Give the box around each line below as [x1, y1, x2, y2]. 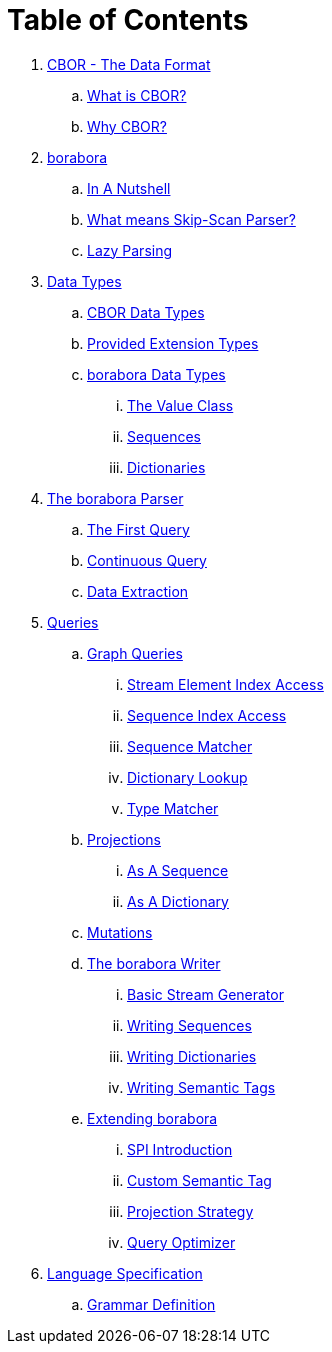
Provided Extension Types [87, 334, 259, 352]
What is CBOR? [87, 86, 187, 104]
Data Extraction [87, 582, 189, 600]
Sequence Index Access [127, 706, 287, 724]
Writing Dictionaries [127, 1047, 257, 1065]
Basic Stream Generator [127, 985, 284, 1003]
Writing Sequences [127, 1016, 252, 1034]
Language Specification [47, 1264, 203, 1282]
